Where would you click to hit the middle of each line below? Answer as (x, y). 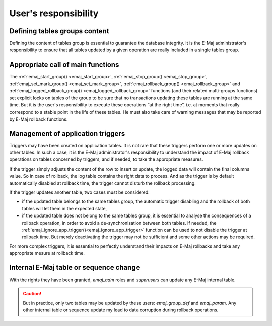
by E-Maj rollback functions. (39, 119)
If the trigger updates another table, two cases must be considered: (79, 192)
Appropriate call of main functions (64, 65)
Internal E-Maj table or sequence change (75, 267)
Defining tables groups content (59, 31)
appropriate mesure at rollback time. (47, 253)
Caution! (32, 294)
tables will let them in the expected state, (64, 208)
